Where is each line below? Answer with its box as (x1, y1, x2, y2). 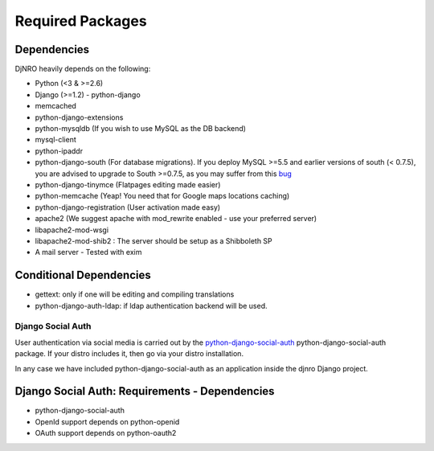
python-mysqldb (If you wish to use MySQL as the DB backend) (35, 124, 247, 133)
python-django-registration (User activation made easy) (35, 202, 221, 212)
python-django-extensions (35, 113, 124, 122)
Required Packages (14, 12, 148, 30)
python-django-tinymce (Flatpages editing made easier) (35, 179, 221, 189)
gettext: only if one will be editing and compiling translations (35, 289, 235, 299)
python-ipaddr (35, 146, 84, 156)
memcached (35, 101, 76, 111)
